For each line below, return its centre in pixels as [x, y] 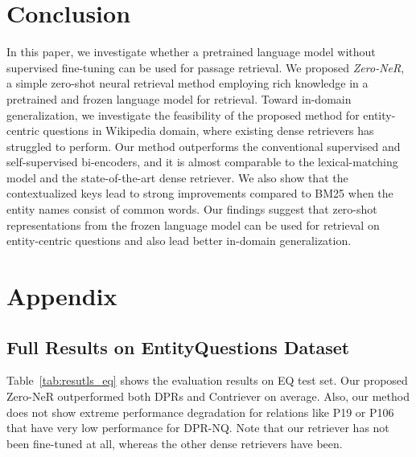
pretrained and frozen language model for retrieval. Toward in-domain [179, 98]
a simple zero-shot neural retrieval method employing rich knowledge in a [187, 83]
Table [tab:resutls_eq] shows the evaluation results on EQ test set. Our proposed [207, 380]
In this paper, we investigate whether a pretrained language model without [191, 52]
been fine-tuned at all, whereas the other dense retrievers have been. [175, 443]
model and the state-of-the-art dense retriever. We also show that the [177, 177]
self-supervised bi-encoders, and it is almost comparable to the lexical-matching [202, 162]
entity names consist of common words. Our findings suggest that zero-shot [192, 209]
